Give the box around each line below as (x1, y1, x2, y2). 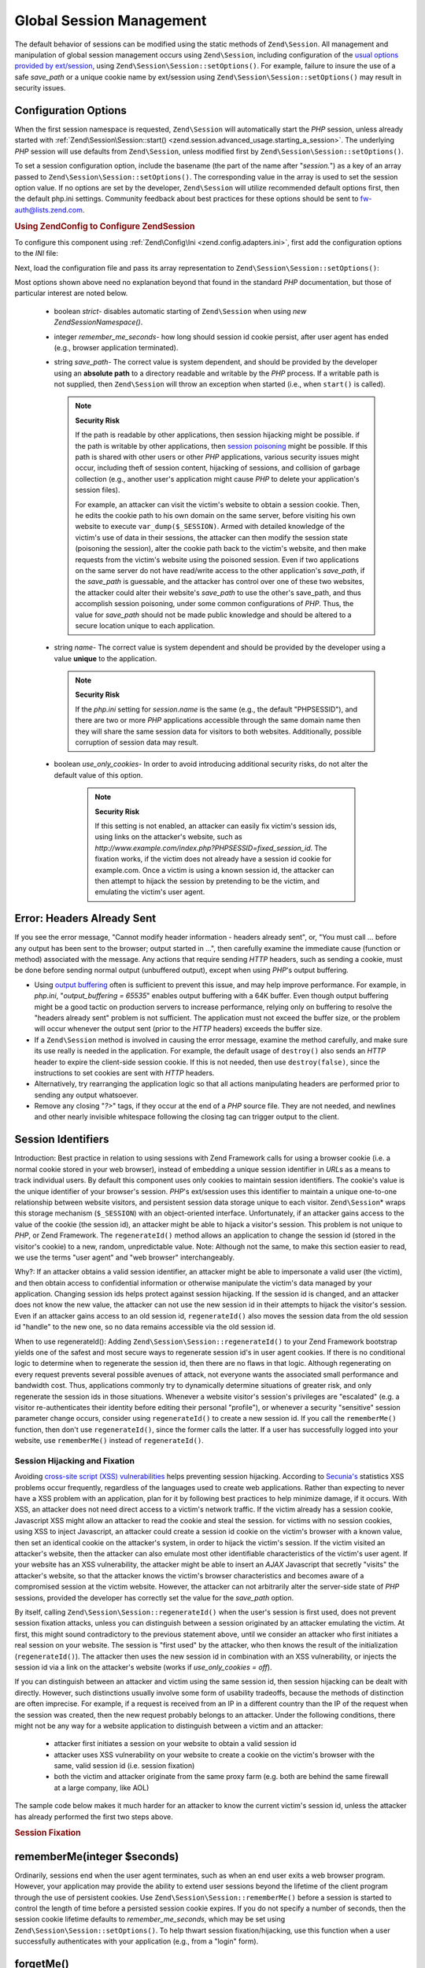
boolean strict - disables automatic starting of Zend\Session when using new (54, 306, 307, 316)
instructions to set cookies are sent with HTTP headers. (34, 1067, 215, 1078)
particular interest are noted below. (14, 288, 128, 298)
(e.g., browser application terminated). (54, 342, 179, 352)
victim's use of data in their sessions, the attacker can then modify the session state (75, 532, 348, 542)
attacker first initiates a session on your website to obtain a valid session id (54, 1739, 297, 1748)
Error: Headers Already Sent (14, 912, 157, 925)
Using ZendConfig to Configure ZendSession (14, 220, 195, 231)
